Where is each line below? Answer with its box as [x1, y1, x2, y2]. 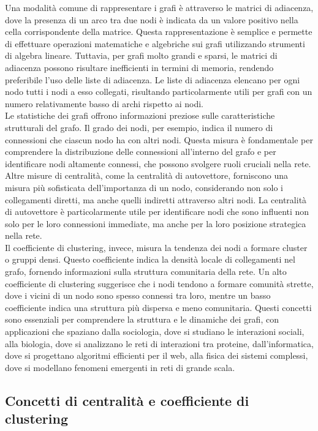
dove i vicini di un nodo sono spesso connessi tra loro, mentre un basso [5, 289, 271, 302]
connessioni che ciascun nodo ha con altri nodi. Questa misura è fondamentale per [5, 133, 313, 146]
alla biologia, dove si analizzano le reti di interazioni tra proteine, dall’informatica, [5, 337, 314, 350]
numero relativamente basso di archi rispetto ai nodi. [5, 97, 203, 110]
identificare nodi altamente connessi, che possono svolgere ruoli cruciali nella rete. [5, 157, 311, 170]
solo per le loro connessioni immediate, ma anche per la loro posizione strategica [5, 217, 306, 230]
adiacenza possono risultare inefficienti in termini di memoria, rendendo [5, 61, 274, 73]
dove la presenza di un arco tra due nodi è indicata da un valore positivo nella [5, 13, 298, 26]
